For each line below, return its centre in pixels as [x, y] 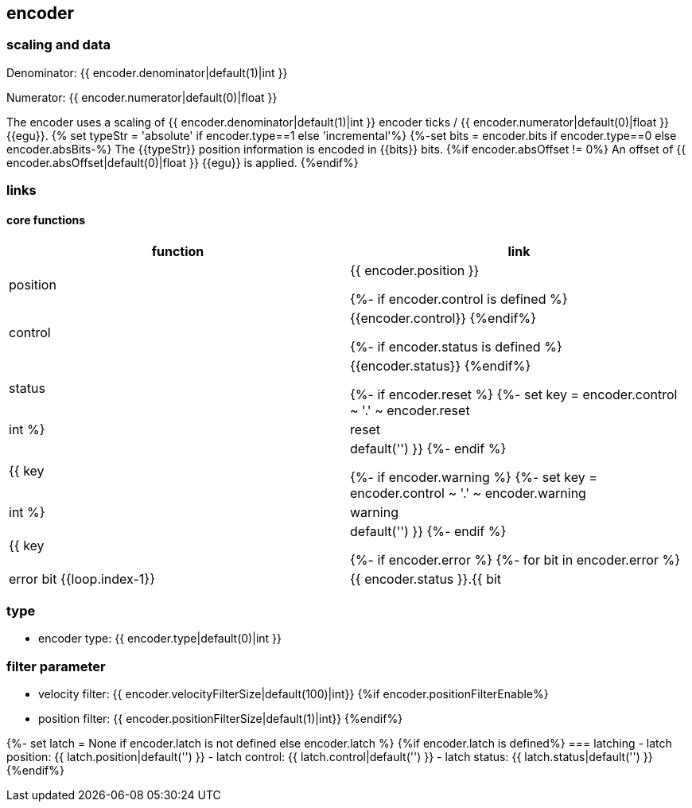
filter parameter [56, 666]
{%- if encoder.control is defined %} [459, 299]
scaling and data [58, 45]
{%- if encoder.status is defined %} [456, 347]
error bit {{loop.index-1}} [82, 579]
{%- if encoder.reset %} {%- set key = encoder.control [514, 395]
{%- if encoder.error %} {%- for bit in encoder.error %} [515, 560]
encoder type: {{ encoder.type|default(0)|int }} [160, 639]
